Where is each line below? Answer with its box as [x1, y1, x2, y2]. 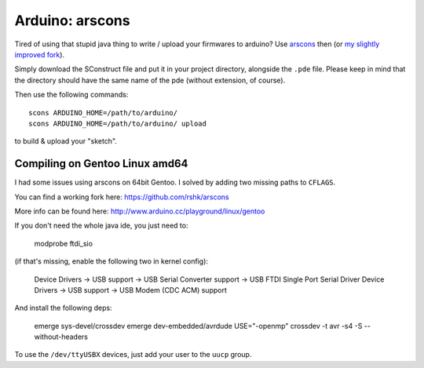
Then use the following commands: [14, 90, 129, 100]
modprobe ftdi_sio [34, 239, 93, 248]
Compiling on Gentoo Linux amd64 [14, 157, 188, 170]
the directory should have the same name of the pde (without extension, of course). [14, 75, 286, 85]
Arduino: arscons [14, 12, 130, 29]
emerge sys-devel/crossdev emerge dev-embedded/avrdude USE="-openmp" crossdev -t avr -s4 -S [34, 321, 363, 330]
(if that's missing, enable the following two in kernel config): [14, 257, 208, 266]
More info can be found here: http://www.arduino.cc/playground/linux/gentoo [14, 206, 265, 216]
